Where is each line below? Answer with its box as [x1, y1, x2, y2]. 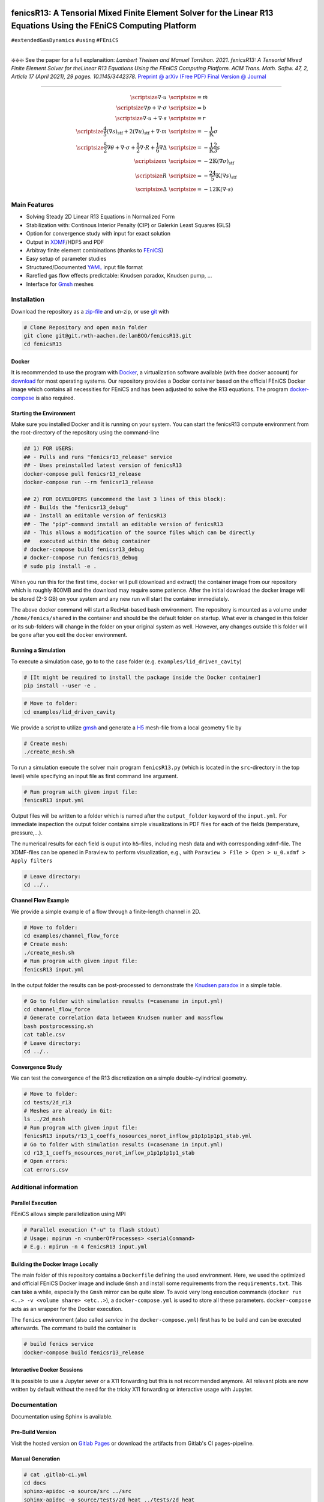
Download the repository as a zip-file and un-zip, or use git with [11, 308, 169, 315]
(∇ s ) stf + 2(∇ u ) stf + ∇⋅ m [106, 128, 167, 136]
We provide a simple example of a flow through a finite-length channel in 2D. [11, 908, 201, 915]
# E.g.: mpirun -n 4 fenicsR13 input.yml [23, 1244, 148, 1250]
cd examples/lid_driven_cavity [23, 708, 116, 715]
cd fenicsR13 [23, 341, 62, 348]
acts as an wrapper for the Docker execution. [11, 1305, 123, 1312]
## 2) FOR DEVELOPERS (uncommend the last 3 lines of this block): [23, 496, 227, 502]
